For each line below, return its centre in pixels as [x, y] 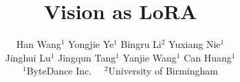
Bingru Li [141, 44]
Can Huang [208, 57]
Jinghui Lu [28, 57]
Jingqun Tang [87, 57]
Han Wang [39, 44]
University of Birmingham [163, 71]
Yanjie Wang [150, 57]
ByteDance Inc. [59, 71]
